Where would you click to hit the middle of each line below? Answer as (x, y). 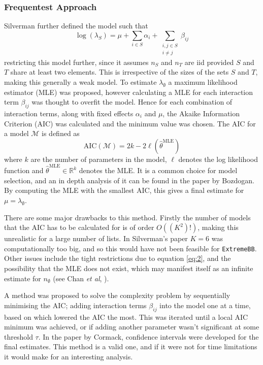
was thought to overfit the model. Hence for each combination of (132, 102)
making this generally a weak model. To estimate (80, 81)
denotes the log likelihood (218, 159)
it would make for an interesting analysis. (69, 357)
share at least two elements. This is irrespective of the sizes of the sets (120, 72)
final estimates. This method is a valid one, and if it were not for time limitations (131, 346)
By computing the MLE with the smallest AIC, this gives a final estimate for (124, 190)
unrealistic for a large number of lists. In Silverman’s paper (96, 238)
